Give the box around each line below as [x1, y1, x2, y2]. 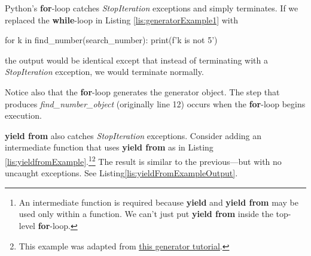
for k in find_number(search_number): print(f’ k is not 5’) [5, 34, 218, 46]
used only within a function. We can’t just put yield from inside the [19, 207, 273, 220]
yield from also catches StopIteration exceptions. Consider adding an [5, 129, 262, 141]
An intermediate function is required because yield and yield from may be [19, 195, 298, 208]
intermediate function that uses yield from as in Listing [5, 141, 214, 153]
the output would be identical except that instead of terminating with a [5, 53, 268, 66]
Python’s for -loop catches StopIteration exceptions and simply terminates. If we [5, 2, 298, 14]
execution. [5, 109, 42, 122]
